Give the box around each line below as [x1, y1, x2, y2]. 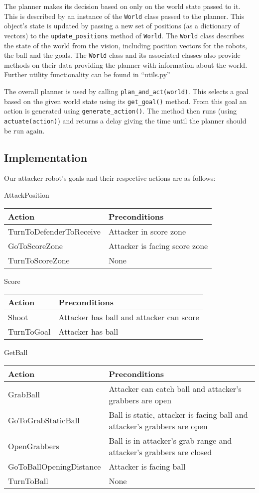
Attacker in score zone [108, 225, 186, 237]
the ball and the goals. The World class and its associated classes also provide [4, 50, 241, 60]
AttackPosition [4, 189, 49, 200]
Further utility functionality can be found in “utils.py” [4, 69, 170, 80]
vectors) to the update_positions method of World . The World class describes [4, 30, 244, 40]
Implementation [4, 149, 88, 165]
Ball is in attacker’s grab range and [109, 434, 232, 446]
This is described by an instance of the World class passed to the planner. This [4, 10, 245, 21]
